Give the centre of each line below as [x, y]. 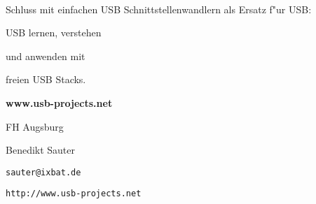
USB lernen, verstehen [54, 32]
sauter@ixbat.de [43, 172]
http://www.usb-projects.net [74, 194]
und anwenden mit [46, 56]
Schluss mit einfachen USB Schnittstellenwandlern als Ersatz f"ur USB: [159, 9]
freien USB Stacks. [46, 79]
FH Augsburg [35, 126]
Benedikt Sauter [41, 150]
